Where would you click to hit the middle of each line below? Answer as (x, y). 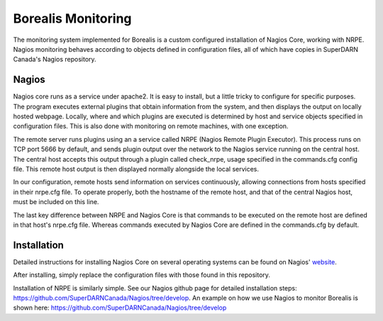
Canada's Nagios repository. (55, 60)
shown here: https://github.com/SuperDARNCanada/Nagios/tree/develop (120, 308)
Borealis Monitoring (72, 18)
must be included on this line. (56, 202)
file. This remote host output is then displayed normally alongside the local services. (136, 169)
